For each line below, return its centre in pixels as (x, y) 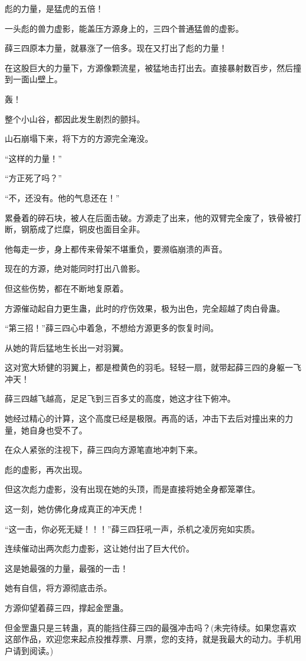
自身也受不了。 (58, 430)
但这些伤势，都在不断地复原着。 (66, 288)
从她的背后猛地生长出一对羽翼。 (66, 347)
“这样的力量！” (34, 158)
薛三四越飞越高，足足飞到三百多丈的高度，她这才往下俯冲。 (120, 398)
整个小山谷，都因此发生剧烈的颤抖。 (75, 118)
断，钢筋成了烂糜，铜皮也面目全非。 (75, 229)
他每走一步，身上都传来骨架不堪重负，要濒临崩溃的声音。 (116, 248)
